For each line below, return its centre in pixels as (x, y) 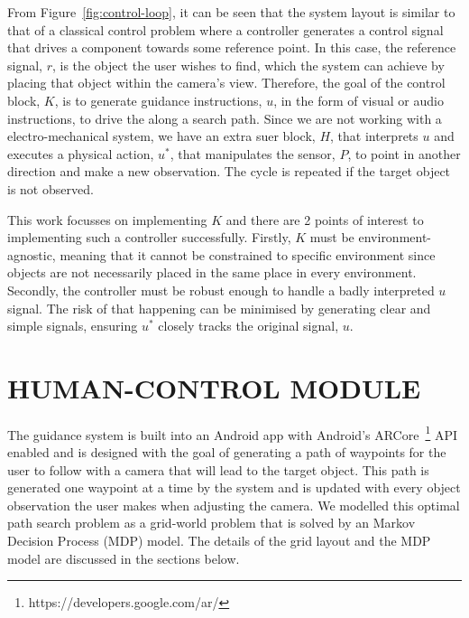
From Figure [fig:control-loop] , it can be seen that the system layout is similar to (231, 12)
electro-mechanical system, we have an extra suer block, (161, 136)
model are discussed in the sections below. (124, 558)
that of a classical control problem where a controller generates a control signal (225, 29)
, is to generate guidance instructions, (158, 100)
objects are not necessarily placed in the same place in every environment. (212, 272)
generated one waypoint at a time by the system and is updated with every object (234, 487)
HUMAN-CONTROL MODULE (214, 387)
